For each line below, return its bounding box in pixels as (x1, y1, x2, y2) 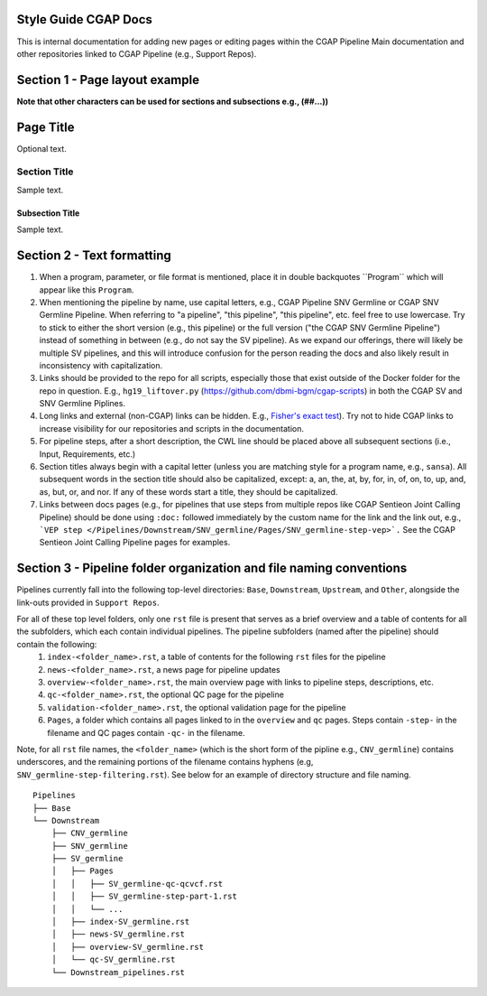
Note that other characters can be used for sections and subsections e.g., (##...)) (16, 96, 329, 107)
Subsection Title (16, 208, 80, 219)
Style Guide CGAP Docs (16, 12, 153, 27)
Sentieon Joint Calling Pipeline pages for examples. (39, 537, 231, 548)
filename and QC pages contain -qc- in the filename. (47, 727, 245, 738)
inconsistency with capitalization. (39, 359, 163, 370)
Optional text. (16, 143, 67, 154)
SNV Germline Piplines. (39, 398, 126, 409)
